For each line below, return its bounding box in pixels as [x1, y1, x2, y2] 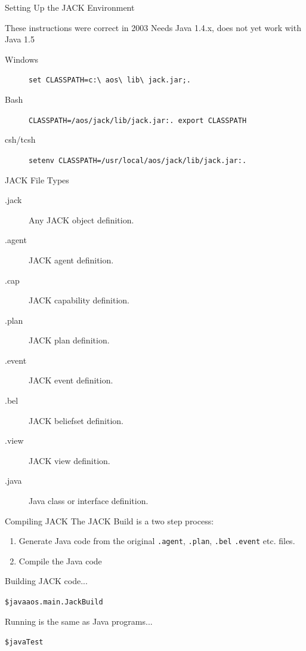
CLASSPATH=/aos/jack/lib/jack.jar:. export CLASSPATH [29, 116, 247, 125]
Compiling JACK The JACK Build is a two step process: [5, 514, 214, 527]
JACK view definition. [29, 454, 110, 466]
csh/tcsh [5, 133, 36, 146]
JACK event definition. [29, 374, 113, 386]
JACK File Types [5, 173, 69, 186]
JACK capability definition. [29, 294, 130, 306]
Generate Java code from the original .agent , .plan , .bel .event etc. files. [18, 535, 295, 547]
